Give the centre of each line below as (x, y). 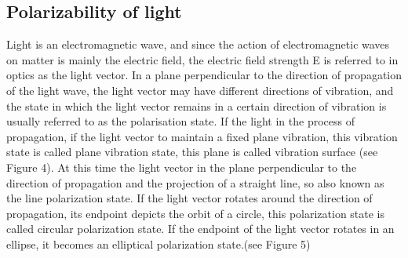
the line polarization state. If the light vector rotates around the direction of (189, 198)
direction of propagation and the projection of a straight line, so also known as (195, 182)
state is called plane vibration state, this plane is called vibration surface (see (192, 152)
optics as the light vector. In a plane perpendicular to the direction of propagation (204, 75)
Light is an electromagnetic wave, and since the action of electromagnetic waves (198, 44)
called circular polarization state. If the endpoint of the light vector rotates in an (200, 229)
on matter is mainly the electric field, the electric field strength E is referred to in (202, 59)
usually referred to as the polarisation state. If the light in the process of (180, 121)
